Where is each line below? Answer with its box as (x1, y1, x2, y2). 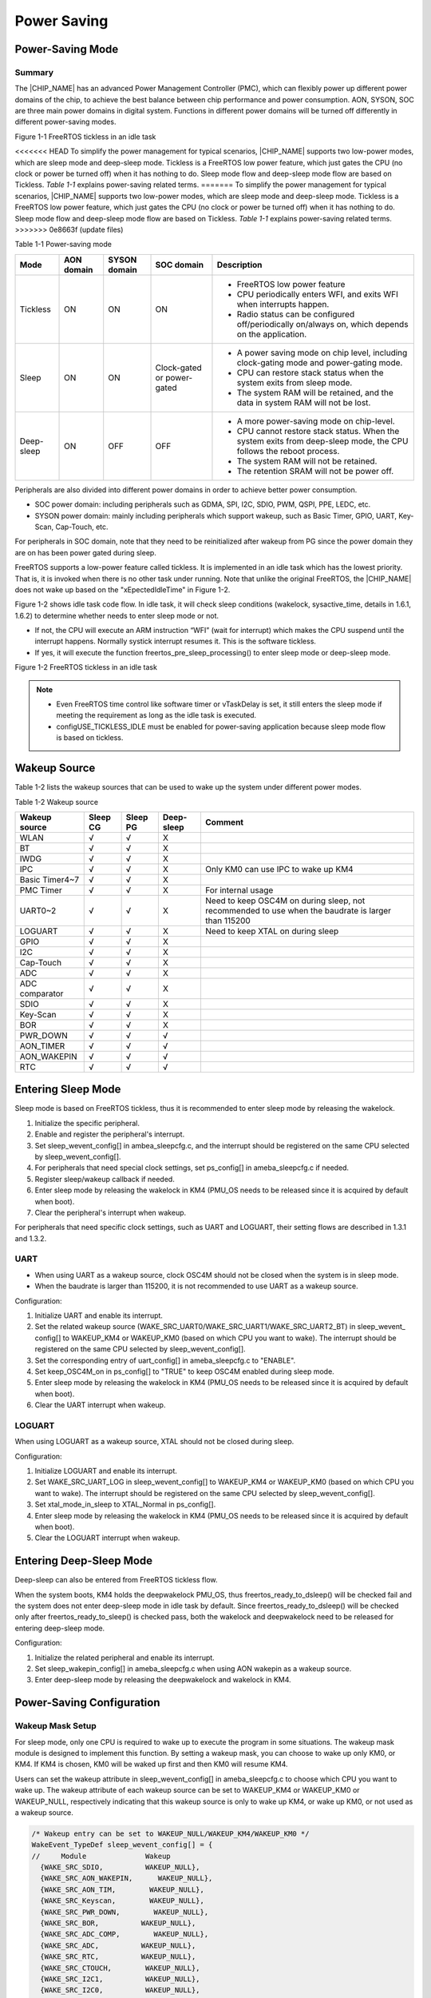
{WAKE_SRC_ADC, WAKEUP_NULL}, (40, 1940, 196, 1950)
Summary (14, 66, 54, 78)
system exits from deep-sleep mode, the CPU (236, 436, 409, 447)
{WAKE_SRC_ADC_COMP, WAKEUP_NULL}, (40, 1930, 209, 1939)
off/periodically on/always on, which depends (236, 318, 409, 329)
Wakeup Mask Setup (14, 1721, 97, 1732)
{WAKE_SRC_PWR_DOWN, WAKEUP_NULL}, (40, 1907, 209, 1916)
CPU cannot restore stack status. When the (236, 425, 400, 436)
